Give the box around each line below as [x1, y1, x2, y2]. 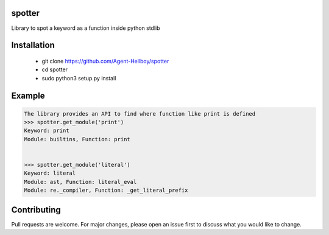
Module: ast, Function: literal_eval [24, 178, 137, 185]
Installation [11, 40, 55, 51]
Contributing [11, 205, 61, 215]
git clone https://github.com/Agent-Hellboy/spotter [41, 57, 169, 65]
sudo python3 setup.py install [41, 74, 116, 82]
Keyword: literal [24, 170, 76, 177]
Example [11, 90, 45, 100]
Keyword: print [24, 127, 69, 134]
